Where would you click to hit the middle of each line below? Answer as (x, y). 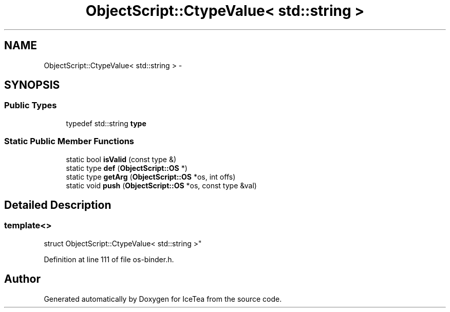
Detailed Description (58, 205)
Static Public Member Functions (69, 141)
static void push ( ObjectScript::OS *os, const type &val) (161, 185)
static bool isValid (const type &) (121, 159)
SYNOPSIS (32, 85)
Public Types (31, 105)
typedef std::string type (106, 123)
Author (22, 279)
